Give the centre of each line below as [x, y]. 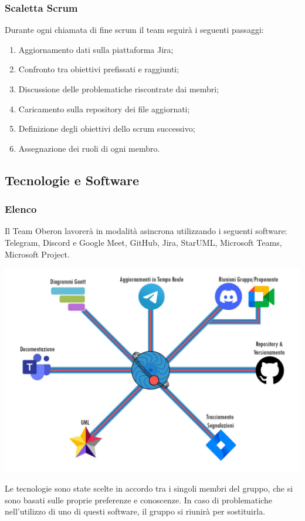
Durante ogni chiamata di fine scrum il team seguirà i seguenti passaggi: [134, 30]
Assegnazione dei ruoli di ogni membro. [89, 148]
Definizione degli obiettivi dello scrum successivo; [107, 128]
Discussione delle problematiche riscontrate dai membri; [119, 89]
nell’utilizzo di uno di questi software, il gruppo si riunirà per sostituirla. [135, 511]
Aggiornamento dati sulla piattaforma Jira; [96, 49]
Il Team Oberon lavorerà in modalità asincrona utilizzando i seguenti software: [146, 231]
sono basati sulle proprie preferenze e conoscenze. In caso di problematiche [138, 500]
